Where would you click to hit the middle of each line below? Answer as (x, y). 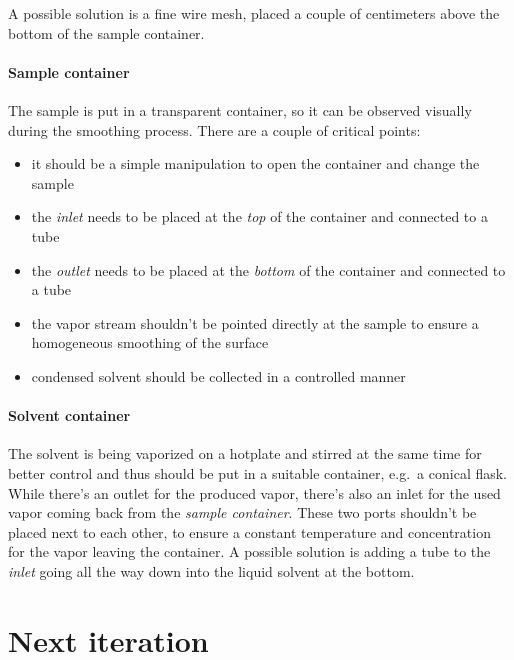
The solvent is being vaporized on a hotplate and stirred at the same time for (245, 453)
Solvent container (69, 415)
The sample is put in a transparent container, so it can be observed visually (240, 109)
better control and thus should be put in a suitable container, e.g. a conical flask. (258, 472)
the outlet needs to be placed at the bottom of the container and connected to (268, 269)
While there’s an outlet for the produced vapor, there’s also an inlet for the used (254, 492)
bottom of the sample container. (106, 32)
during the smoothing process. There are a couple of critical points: (214, 129)
